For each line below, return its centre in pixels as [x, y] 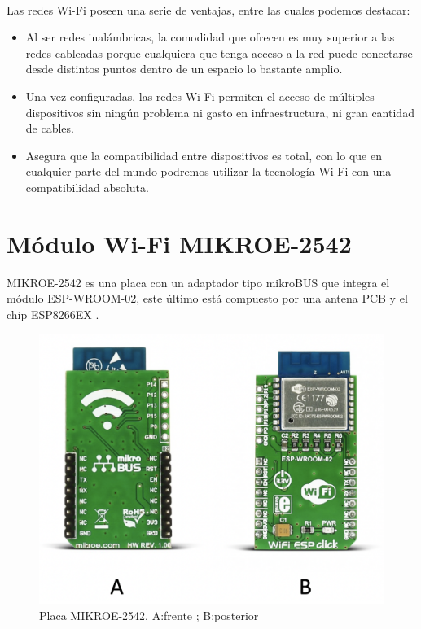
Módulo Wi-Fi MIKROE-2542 [179, 243]
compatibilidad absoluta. [87, 187]
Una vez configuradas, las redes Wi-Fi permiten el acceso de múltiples [200, 96]
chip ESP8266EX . [53, 314]
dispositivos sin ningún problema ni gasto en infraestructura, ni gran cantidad [220, 112]
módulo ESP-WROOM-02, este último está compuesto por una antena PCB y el [207, 298]
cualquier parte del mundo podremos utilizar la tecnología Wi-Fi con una [208, 171]
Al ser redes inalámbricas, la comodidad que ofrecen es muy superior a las [210, 37]
